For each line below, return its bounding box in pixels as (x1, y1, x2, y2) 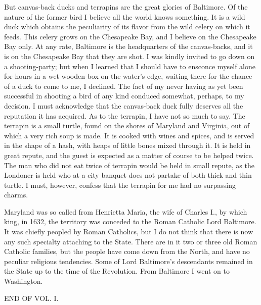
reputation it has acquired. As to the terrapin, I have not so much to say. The (4, 110, 245, 121)
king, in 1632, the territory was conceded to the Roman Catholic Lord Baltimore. (4, 216, 256, 227)
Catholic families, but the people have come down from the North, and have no (4, 246, 250, 257)
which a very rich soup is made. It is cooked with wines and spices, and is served (4, 130, 254, 140)
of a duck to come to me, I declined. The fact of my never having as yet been (4, 80, 243, 91)
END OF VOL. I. (4, 292, 59, 303)
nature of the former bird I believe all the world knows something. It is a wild (4, 11, 245, 22)
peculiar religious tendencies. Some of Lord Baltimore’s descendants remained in (4, 256, 253, 266)
